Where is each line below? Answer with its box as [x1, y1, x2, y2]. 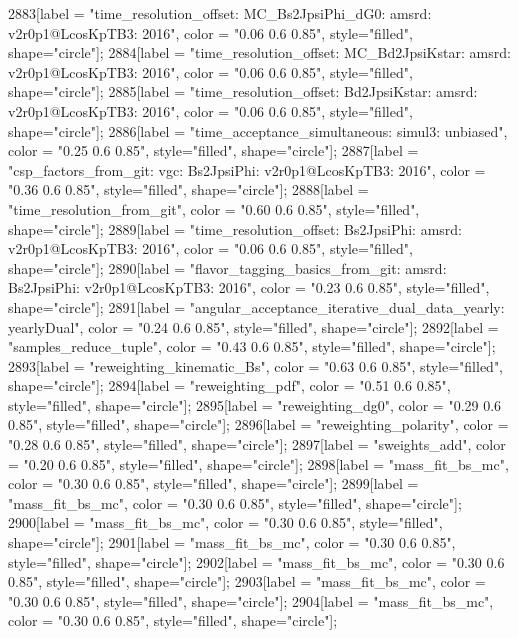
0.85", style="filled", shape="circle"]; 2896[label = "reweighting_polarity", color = [8, 414, 509, 435]
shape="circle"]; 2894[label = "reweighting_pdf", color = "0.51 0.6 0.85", [8, 375, 451, 396]
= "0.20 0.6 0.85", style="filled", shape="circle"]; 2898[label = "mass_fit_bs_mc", [8, 453, 509, 474]
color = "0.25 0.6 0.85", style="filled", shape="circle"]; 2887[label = [8, 140, 419, 161]
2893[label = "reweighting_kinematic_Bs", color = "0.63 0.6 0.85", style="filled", [8, 355, 504, 376]
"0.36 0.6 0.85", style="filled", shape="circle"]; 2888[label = [8, 179, 369, 200]
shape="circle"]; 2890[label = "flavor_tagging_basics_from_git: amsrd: [8, 257, 447, 278]
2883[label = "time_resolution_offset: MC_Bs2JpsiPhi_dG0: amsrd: [8, 3, 432, 23]
